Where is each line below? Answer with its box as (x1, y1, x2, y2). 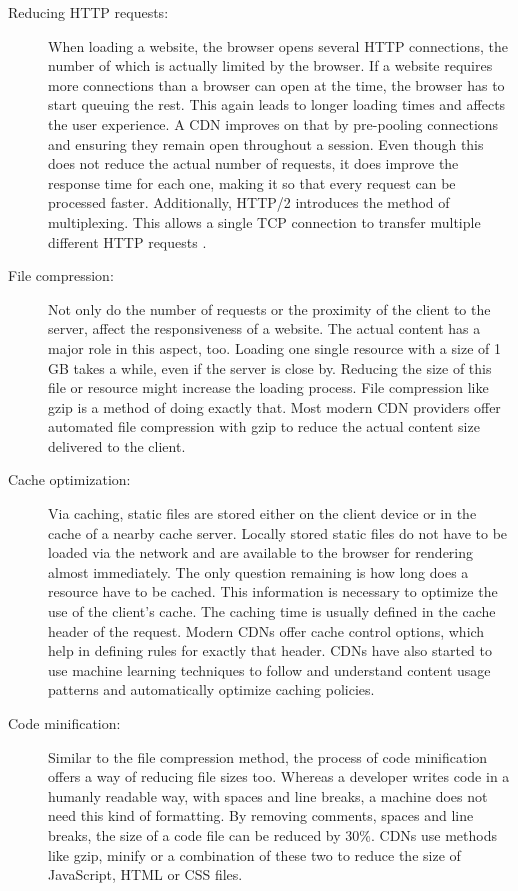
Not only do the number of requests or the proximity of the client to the (48, 298, 491, 319)
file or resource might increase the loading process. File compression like (48, 377, 489, 398)
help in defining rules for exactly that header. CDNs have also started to (48, 640, 492, 661)
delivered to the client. (48, 435, 186, 456)
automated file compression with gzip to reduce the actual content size (48, 416, 480, 437)
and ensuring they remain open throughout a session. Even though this (48, 133, 484, 154)
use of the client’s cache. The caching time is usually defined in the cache (48, 601, 496, 622)
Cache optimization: (8, 469, 131, 490)
